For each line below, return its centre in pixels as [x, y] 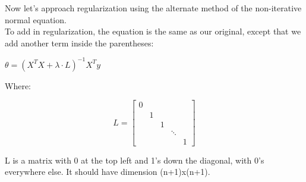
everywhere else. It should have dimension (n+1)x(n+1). [108, 172]
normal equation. [36, 19]
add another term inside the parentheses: [79, 43]
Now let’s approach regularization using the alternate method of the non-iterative [153, 8]
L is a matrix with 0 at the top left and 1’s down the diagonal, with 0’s [135, 160]
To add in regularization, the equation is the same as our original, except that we [153, 31]
